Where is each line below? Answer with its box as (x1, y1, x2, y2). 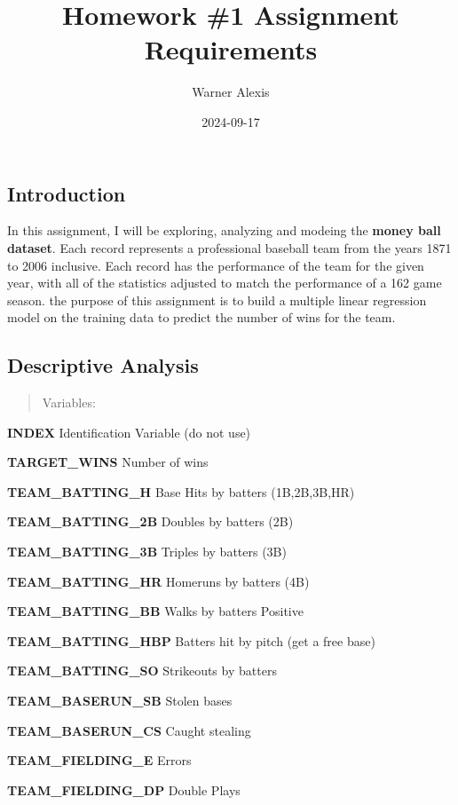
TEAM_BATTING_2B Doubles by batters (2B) (7, 512, 294, 531)
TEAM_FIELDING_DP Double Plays (7, 780, 241, 799)
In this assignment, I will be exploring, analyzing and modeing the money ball (7, 221, 441, 240)
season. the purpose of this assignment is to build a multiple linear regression (7, 290, 427, 309)
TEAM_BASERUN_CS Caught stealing (7, 721, 251, 739)
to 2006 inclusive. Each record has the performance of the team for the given (7, 256, 424, 274)
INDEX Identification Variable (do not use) (7, 422, 251, 441)
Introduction (7, 179, 126, 207)
